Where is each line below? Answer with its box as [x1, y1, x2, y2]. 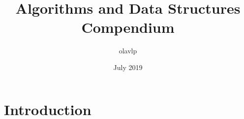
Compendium [81, 17, 175, 37]
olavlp [119, 46, 137, 56]
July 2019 [113, 62, 143, 72]
